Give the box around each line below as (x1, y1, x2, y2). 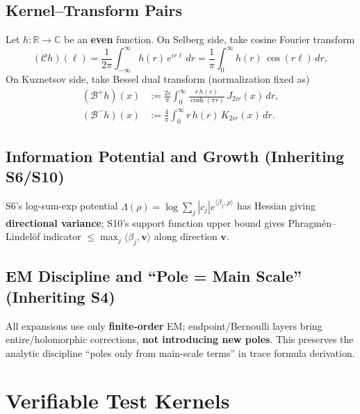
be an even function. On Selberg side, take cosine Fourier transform (64, 32, 355, 47)
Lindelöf (6, 229, 40, 244)
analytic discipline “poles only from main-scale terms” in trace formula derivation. (6, 345, 355, 360)
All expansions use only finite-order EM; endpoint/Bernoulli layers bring (6, 318, 322, 333)
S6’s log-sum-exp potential (6, 198, 118, 213)
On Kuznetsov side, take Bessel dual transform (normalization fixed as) (6, 72, 310, 86)
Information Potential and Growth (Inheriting (6, 145, 345, 167)
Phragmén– (288, 215, 336, 230)
